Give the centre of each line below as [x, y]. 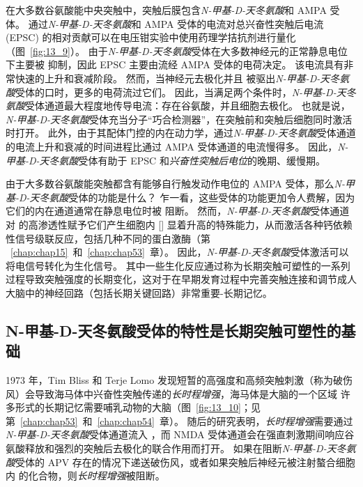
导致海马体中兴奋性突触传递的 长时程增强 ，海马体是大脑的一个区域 [186, 393]
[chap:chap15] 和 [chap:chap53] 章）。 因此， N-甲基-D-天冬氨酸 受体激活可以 [180, 252]
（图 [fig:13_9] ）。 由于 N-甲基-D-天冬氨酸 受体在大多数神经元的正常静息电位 [177, 51]
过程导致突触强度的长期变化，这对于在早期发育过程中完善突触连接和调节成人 [181, 279]
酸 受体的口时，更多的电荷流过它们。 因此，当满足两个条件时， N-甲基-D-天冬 [181, 92]
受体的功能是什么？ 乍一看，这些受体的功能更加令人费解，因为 [212, 197]
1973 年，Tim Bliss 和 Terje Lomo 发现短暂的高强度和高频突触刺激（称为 [169, 380]
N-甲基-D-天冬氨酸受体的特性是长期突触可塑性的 [173, 330]
